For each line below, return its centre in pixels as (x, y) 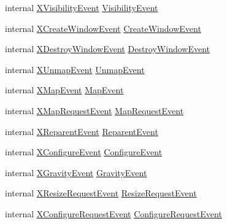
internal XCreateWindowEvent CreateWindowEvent (103, 28)
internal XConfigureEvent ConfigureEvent (84, 152)
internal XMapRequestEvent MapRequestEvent (94, 110)
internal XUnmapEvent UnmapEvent (75, 69)
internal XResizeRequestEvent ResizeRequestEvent (101, 193)
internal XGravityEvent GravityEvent (76, 172)
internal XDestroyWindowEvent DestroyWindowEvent (108, 49)
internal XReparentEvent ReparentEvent (82, 131)
